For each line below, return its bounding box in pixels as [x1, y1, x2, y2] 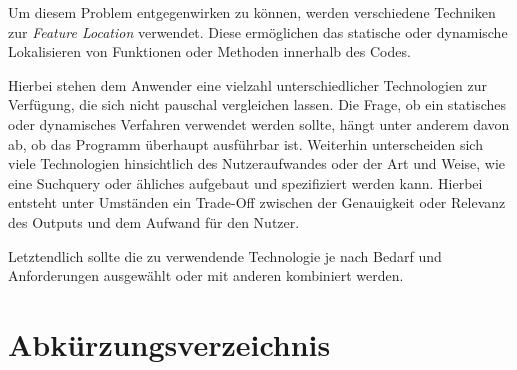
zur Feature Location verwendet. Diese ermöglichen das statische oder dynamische [8, 21, 508, 42]
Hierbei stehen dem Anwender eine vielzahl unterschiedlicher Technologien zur [8, 74, 488, 95]
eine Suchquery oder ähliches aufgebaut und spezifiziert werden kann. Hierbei [8, 172, 483, 193]
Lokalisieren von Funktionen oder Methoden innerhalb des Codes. [8, 41, 411, 62]
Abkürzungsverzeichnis [8, 323, 331, 364]
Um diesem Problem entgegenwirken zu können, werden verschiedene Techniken [8, 2, 496, 22]
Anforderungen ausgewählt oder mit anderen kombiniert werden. [8, 265, 404, 286]
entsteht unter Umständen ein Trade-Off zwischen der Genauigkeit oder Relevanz [8, 192, 506, 213]
